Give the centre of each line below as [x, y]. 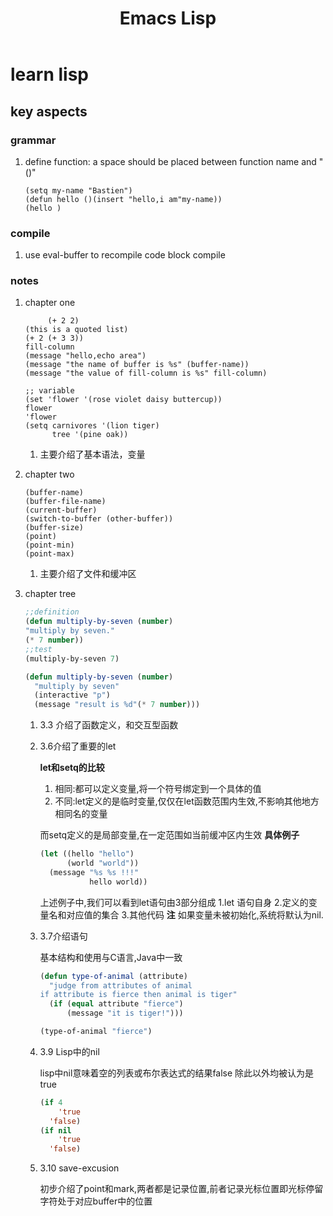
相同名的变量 [81, 814]
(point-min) [49, 545]
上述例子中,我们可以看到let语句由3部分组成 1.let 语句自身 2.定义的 [174, 902]
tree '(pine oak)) [90, 435]
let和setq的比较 [72, 768]
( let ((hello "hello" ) [87, 854]
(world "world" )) [103, 863]
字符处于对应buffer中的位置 [96, 1201]
